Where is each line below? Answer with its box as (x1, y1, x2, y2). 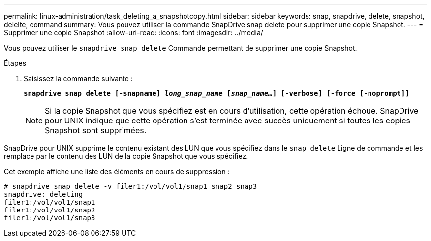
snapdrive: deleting (4, 190, 83, 198)
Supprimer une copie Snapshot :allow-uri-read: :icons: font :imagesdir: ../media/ (4, 29, 263, 37)
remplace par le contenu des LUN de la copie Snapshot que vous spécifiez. (4, 152, 248, 160)
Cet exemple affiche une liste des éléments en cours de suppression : (4, 167, 230, 176)
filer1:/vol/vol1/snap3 (4, 214, 95, 222)
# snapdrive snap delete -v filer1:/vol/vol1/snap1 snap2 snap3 (4, 182, 257, 190)
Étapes (4, 59, 27, 67)
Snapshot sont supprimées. (45, 125, 147, 135)
